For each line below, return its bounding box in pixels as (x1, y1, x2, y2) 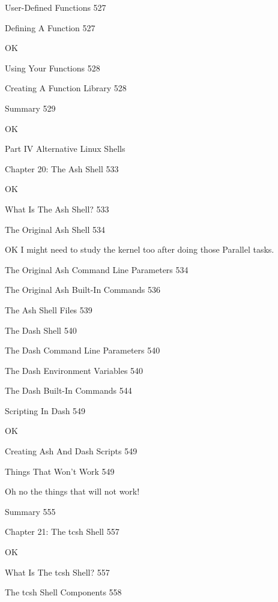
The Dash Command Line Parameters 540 (5, 344, 160, 357)
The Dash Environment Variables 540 (5, 364, 144, 376)
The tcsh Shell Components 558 (5, 586, 122, 598)
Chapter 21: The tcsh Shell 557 (5, 525, 119, 538)
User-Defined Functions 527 (5, 1, 106, 13)
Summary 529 (5, 101, 56, 114)
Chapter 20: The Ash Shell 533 (5, 162, 119, 175)
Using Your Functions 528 (5, 61, 100, 74)
